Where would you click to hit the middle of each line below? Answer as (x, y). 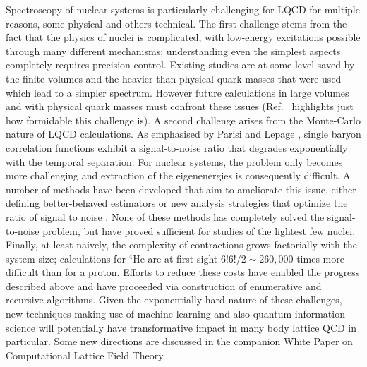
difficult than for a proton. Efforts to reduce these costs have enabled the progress (183, 272)
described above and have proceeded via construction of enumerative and (164, 285)
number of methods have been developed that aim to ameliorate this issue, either (181, 189)
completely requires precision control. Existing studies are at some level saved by (180, 65)
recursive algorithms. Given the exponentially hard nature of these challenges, (174, 300)
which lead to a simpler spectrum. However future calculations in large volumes (178, 92)
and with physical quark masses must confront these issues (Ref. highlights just (180, 106)
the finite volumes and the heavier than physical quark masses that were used (174, 78)
